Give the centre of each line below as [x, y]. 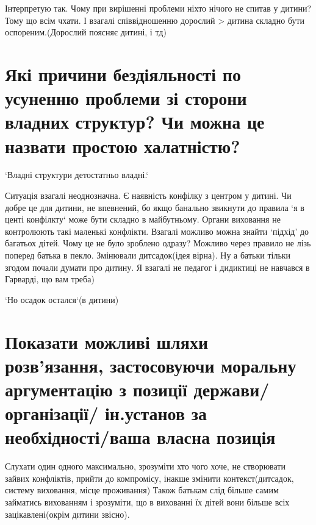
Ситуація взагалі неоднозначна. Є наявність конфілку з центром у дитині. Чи [148, 195]
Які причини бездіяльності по [123, 73]
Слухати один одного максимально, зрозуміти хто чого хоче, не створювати [145, 466]
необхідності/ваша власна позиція [140, 437]
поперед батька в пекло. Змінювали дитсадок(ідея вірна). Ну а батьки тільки [148, 255]
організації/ [52, 413]
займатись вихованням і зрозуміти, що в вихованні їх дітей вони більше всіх [147, 502]
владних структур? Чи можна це [135, 122]
